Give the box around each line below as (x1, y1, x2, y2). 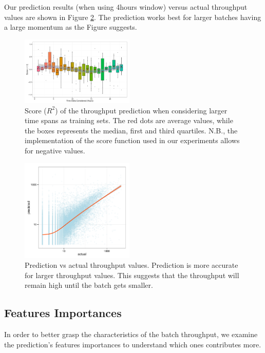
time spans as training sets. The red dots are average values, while (25, 115, 233, 126)
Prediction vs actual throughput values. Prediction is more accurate (25, 260, 238, 270)
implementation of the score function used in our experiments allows (25, 135, 240, 146)
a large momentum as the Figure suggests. (4, 22, 137, 32)
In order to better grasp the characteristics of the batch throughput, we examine (4, 329, 258, 340)
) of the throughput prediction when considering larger (55, 105, 228, 115)
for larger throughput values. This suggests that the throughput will (25, 269, 239, 280)
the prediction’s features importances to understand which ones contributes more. (4, 339, 261, 349)
